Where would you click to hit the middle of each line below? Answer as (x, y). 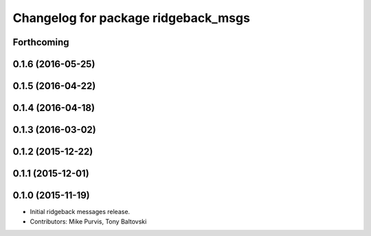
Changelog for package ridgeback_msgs (132, 18)
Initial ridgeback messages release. (80, 212)
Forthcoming (41, 42)
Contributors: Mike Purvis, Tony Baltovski (88, 221)
